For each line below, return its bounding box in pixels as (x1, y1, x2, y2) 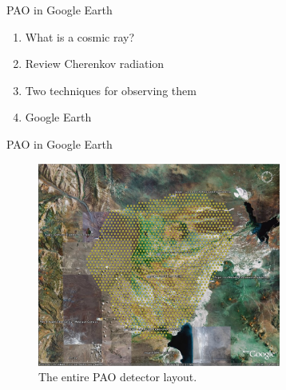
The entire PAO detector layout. (38, 368, 197, 385)
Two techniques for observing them (25, 82, 197, 98)
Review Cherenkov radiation (25, 55, 165, 72)
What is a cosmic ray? (25, 28, 135, 45)
